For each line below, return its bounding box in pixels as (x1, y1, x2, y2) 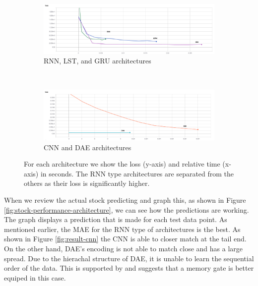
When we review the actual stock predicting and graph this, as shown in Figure (4, 194, 246, 205)
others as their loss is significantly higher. (24, 178, 150, 188)
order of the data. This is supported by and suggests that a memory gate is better (4, 263, 254, 273)
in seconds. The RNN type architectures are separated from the (40, 168, 234, 178)
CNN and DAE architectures (44, 142, 131, 152)
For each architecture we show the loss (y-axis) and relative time (24, 159, 220, 169)
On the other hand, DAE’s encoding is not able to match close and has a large (4, 243, 243, 253)
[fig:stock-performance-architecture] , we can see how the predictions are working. (4, 204, 249, 215)
